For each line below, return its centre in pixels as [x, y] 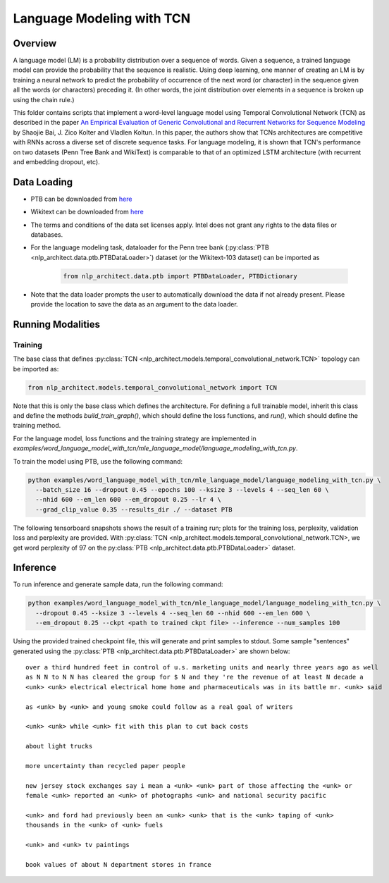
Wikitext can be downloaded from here [87, 212]
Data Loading [43, 182]
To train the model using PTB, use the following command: [98, 461]
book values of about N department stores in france [118, 864]
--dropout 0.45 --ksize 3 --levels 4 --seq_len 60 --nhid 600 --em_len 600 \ [173, 613]
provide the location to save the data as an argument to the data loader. [135, 304]
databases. [47, 235]
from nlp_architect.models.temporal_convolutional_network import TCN [153, 387]
